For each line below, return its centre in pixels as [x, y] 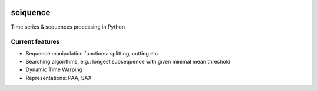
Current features [35, 42]
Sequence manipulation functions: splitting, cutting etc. [93, 53]
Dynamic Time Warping [54, 69]
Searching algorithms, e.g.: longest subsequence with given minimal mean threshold [128, 62]
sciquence [31, 13]
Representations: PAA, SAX [59, 78]
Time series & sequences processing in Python [68, 27]
